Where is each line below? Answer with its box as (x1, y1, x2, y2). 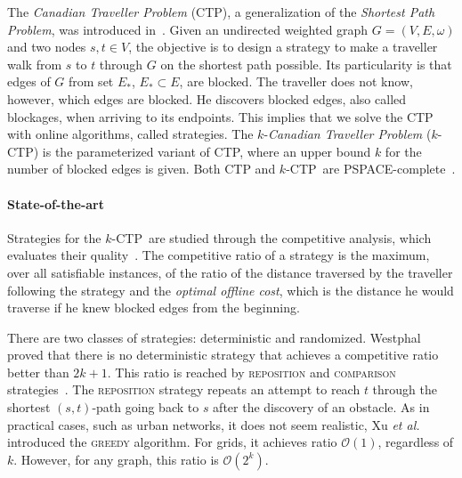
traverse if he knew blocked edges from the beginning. (7, 298, 300, 317)
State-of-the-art (7, 194, 105, 213)
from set (69, 72, 114, 91)
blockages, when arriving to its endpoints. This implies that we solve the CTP (7, 107, 434, 126)
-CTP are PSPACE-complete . (286, 159, 456, 178)
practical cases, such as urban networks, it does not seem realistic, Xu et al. (7, 415, 420, 433)
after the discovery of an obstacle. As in (213, 398, 430, 417)
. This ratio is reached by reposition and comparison (107, 362, 396, 381)
